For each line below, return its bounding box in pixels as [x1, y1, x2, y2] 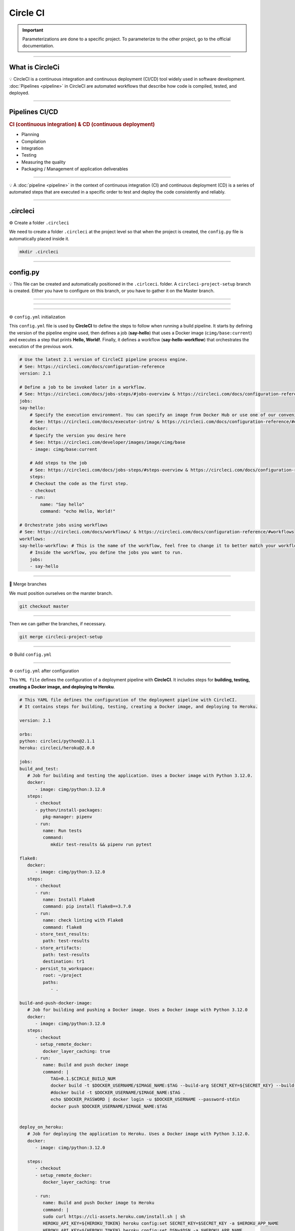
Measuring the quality [21, 159, 66, 165]
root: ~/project [42, 972, 82, 978]
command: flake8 [42, 924, 82, 930]
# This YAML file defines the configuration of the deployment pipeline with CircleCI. [19, 697, 237, 703]
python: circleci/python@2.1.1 [19, 738, 95, 744]
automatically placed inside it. [9, 235, 70, 241]
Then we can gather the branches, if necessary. [9, 621, 107, 627]
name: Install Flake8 [42, 897, 95, 902]
